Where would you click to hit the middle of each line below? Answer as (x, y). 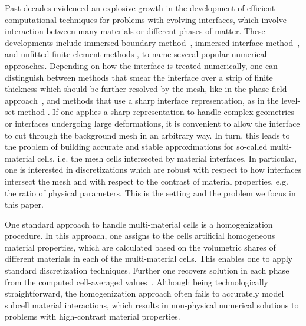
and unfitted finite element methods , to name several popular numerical (136, 54)
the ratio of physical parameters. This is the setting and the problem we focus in (150, 192)
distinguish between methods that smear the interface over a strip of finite (139, 77)
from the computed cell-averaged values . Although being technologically (136, 281)
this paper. (24, 204)
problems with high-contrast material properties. (93, 316)
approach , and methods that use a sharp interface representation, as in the (142, 100)
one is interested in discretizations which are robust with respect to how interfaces (153, 169)
